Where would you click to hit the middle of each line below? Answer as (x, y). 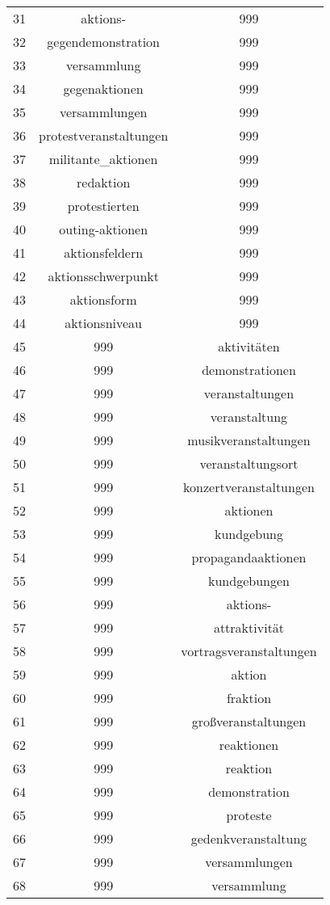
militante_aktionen (103, 159)
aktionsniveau (103, 323)
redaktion (104, 182)
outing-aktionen (104, 229)
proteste (249, 815)
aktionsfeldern (104, 253)
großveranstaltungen (249, 721)
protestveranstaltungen (104, 135)
